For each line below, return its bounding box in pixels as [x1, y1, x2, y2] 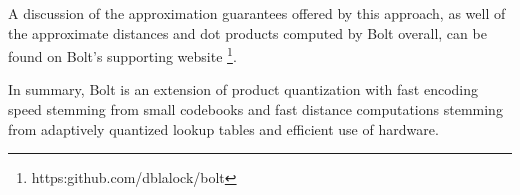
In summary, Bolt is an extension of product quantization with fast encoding [8, 79, 479, 100]
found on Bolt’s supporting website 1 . [8, 43, 237, 66]
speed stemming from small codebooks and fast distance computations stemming [8, 99, 503, 120]
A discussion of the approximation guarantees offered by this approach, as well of [8, 3, 506, 23]
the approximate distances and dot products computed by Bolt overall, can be [8, 22, 487, 43]
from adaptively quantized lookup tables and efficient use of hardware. [8, 118, 439, 139]
